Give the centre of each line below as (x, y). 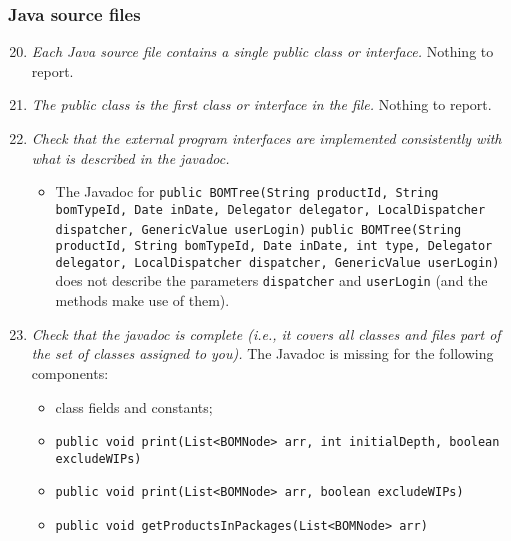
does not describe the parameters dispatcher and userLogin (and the (271, 280)
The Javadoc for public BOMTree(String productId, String (247, 191)
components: (70, 372)
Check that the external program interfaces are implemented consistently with (266, 138)
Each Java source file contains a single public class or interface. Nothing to (262, 51)
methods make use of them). (142, 300)
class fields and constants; (134, 406)
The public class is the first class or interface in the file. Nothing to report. (261, 104)
